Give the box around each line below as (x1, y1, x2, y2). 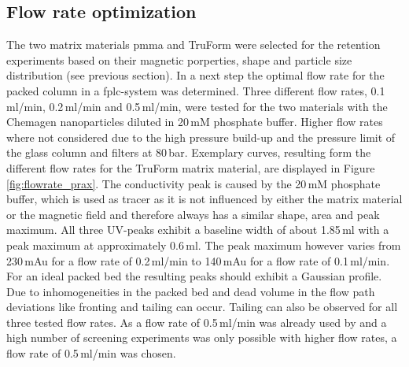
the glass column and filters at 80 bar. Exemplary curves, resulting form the (6, 144, 371, 161)
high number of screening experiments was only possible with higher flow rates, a (6, 329, 397, 346)
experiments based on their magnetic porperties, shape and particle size (6, 51, 352, 68)
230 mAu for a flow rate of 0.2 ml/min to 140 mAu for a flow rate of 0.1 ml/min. (6, 252, 390, 269)
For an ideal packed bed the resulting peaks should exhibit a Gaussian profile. (6, 268, 382, 284)
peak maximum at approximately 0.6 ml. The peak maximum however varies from (6, 236, 401, 253)
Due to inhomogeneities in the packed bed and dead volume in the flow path (6, 283, 375, 299)
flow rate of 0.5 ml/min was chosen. (6, 345, 176, 361)
